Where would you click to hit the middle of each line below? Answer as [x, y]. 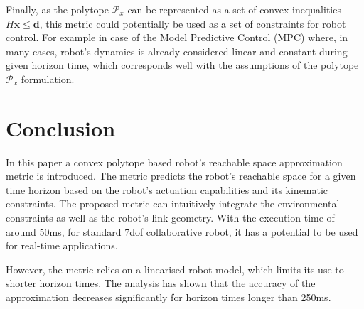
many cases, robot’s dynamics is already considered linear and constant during [177, 51]
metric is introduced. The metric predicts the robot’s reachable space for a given [181, 176]
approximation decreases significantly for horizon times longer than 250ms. [168, 297]
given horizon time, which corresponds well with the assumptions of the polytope [182, 65]
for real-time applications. [62, 245]
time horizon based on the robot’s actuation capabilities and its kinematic [167, 189]
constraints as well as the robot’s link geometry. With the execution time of [170, 218]
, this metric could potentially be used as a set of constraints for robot [193, 23]
